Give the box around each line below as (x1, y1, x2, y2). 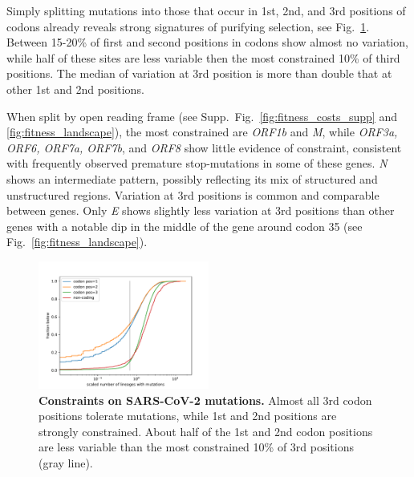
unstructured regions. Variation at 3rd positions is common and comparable (6, 186, 379, 203)
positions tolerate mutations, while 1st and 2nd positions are (39, 407, 337, 424)
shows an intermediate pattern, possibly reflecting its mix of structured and (6, 170, 378, 187)
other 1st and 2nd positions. (6, 80, 144, 97)
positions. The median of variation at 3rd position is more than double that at (6, 65, 392, 82)
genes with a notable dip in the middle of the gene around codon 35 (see (6, 217, 363, 234)
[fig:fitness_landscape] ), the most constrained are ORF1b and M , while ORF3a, (6, 123, 398, 140)
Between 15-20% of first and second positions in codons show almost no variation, (6, 34, 408, 51)
